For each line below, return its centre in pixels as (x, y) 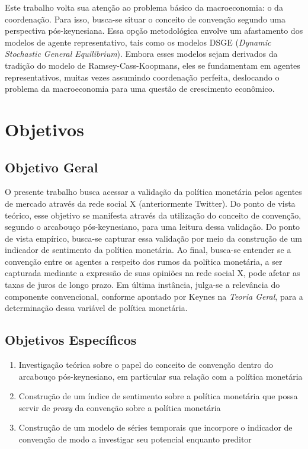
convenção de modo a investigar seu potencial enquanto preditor (135, 439)
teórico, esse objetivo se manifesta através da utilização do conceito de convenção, (153, 215)
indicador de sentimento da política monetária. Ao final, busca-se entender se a (148, 250)
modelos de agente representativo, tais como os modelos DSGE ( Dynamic (138, 42)
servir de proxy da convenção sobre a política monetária (120, 407)
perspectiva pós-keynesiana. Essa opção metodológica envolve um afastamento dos (154, 31)
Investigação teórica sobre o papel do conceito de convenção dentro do (146, 365)
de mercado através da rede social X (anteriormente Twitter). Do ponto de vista (150, 203)
